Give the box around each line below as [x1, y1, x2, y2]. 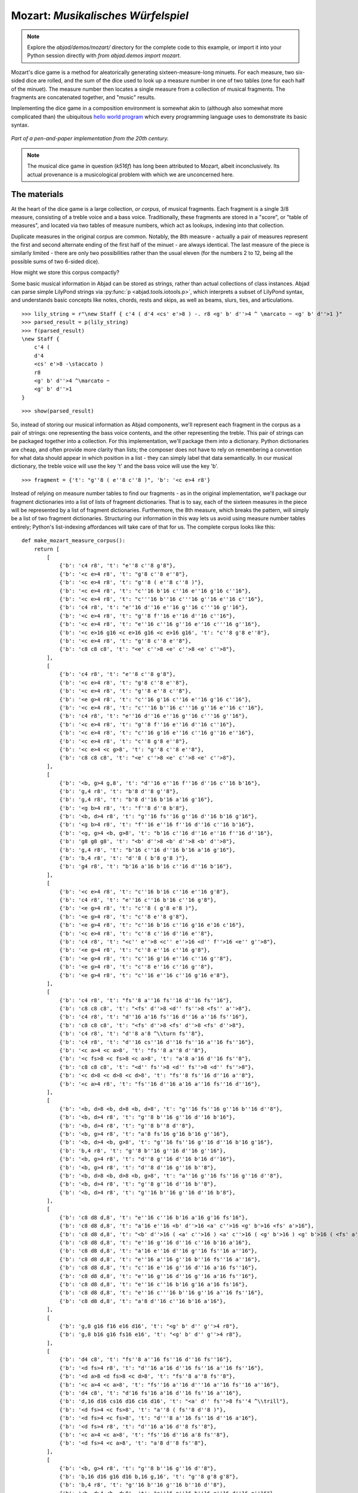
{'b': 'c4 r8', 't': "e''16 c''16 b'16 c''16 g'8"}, [59, 896, 217, 903]
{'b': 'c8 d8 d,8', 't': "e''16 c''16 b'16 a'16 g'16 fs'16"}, [59, 1214, 248, 1221]
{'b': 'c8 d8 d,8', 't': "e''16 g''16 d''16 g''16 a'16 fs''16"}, [59, 1273, 258, 1279]
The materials [11, 189, 64, 199]
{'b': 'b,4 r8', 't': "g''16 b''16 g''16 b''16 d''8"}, [59, 1482, 226, 1488]
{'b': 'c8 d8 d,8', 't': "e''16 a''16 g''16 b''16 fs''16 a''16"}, [59, 1256, 261, 1262]
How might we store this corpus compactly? [11, 269, 119, 276]
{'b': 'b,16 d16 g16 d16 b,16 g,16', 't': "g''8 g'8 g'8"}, [59, 1473, 239, 1480]
